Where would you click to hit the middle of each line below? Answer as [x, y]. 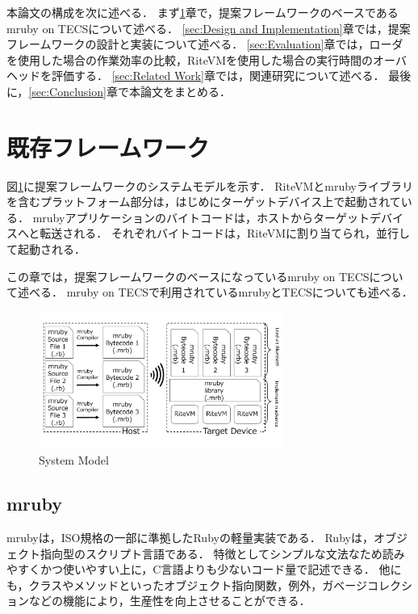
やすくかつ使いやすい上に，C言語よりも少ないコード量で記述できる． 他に [204, 569]
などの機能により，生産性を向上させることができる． [169, 601]
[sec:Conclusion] [67, 91]
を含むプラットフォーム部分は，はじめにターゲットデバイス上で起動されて [204, 202]
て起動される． [46, 249]
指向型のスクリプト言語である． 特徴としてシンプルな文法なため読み [222, 553]
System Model [74, 460]
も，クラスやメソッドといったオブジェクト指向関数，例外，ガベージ [187, 585]
